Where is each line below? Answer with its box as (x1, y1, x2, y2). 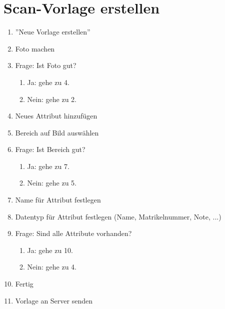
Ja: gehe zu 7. (27, 160, 69, 171)
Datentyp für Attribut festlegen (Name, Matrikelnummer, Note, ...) (15, 211, 221, 221)
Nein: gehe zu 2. (27, 93, 76, 104)
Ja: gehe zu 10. (27, 244, 73, 255)
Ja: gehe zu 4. (27, 76, 69, 87)
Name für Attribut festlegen (15, 194, 101, 205)
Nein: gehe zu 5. (27, 177, 76, 188)
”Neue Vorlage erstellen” (15, 26, 90, 37)
